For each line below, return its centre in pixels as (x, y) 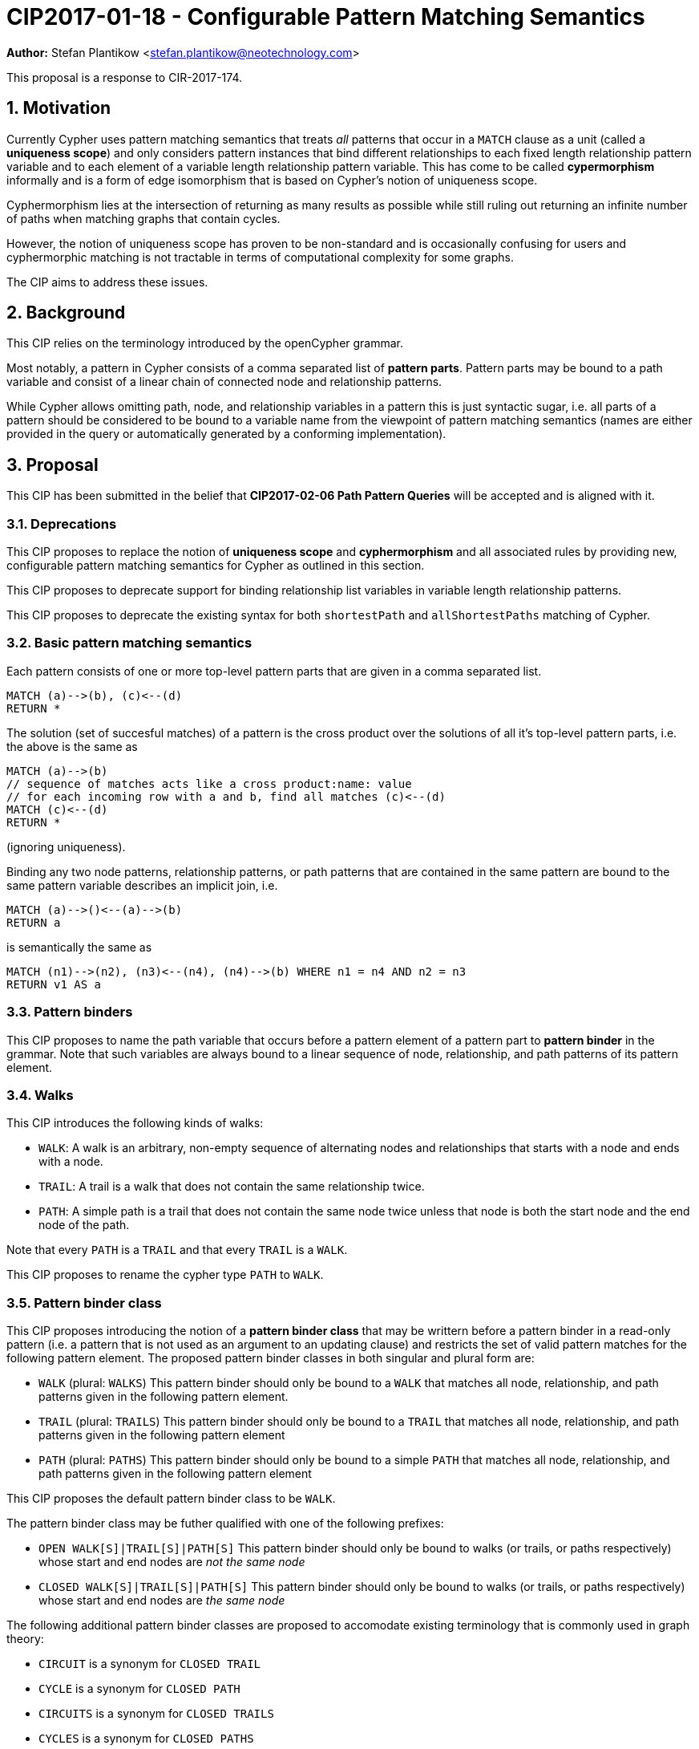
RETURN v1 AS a (54, 984)
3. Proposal (53, 465)
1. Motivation (59, 108)
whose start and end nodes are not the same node (172, 1562)
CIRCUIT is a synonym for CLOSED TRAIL (150, 1664)
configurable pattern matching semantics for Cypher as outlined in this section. (216, 566)
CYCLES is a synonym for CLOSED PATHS (146, 1739)
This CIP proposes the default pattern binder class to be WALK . (171, 1499)
